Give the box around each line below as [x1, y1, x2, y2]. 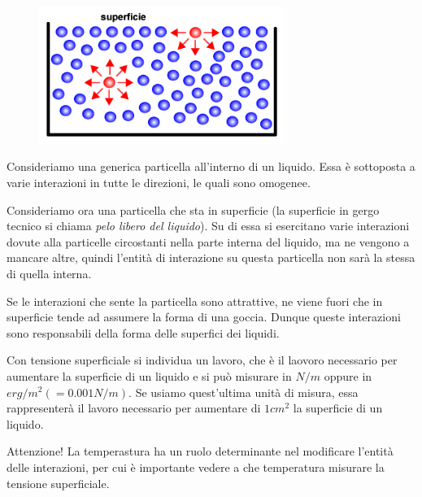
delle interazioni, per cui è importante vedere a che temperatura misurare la [7, 458, 385, 475]
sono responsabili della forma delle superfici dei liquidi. [7, 324, 280, 341]
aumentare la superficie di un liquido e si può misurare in [7, 367, 292, 384]
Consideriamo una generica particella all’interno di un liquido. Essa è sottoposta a [7, 158, 415, 175]
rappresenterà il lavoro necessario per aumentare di [7, 399, 261, 416]
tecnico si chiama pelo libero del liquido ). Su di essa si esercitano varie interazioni [7, 217, 410, 234]
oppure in [324, 367, 372, 384]
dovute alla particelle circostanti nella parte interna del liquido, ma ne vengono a [7, 233, 410, 250]
